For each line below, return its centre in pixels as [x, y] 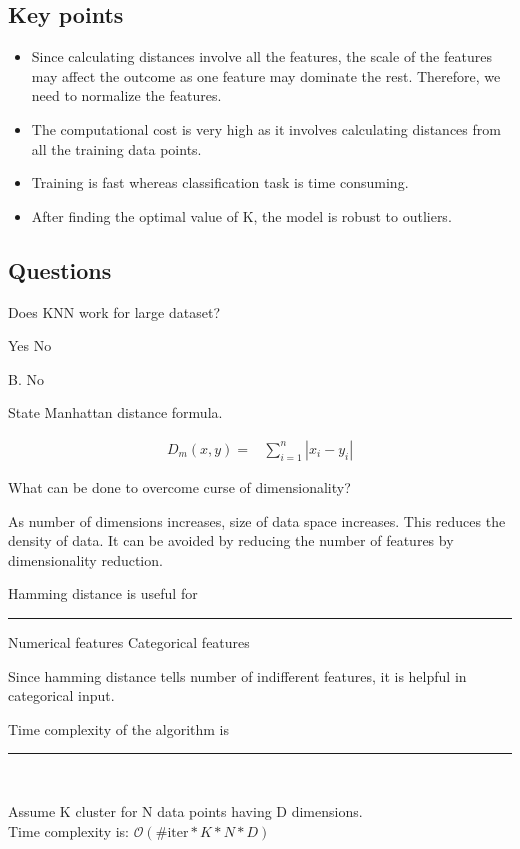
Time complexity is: [69, 830]
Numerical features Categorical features [129, 641]
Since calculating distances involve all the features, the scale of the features [261, 56]
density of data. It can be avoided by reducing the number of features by [231, 540]
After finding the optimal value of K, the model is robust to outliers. [241, 215]
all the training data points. [116, 148]
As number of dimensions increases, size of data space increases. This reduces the [257, 520]
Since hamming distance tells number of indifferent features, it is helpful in [237, 675]
